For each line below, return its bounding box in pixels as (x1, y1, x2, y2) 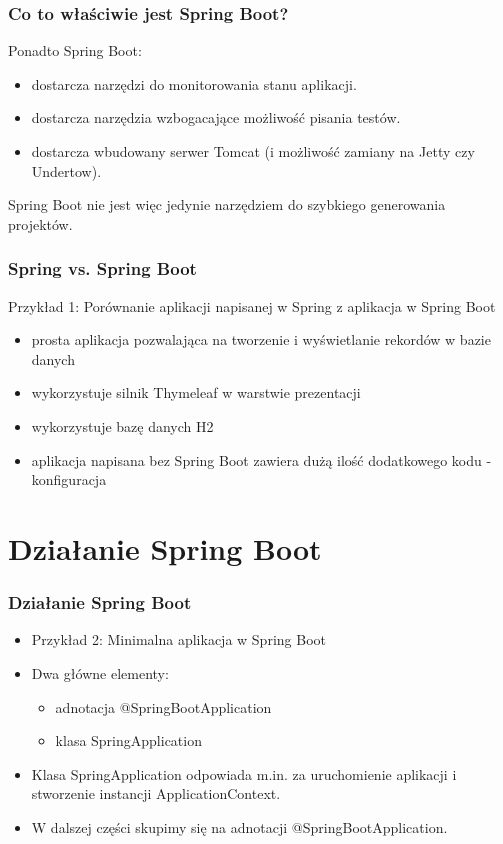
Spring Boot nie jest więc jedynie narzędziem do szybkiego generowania (8, 194, 446, 215)
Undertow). (31, 160, 102, 181)
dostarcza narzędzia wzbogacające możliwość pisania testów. (31, 107, 401, 128)
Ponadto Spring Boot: (8, 40, 142, 61)
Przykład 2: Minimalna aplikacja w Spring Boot (31, 629, 326, 650)
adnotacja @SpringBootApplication (55, 696, 272, 717)
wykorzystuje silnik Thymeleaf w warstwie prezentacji (31, 382, 361, 403)
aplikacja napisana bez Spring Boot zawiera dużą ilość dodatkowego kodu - (31, 449, 492, 470)
